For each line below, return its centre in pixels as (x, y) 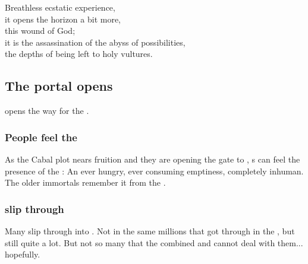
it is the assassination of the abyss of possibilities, (95, 42)
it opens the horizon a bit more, (63, 19)
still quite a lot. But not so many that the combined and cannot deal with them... (154, 242)
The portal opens (59, 86)
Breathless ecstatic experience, (60, 7)
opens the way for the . (47, 111)
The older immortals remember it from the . (85, 182)
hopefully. (23, 254)
